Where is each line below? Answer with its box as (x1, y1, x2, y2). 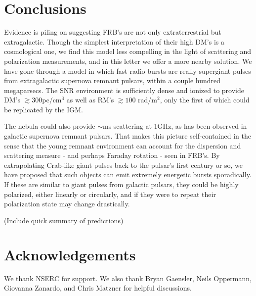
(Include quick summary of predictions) (4, 215, 124, 225)
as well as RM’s (66, 95, 114, 105)
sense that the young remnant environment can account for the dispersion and (4, 140, 241, 150)
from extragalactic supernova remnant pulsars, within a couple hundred (4, 75, 221, 86)
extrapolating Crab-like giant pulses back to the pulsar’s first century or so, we (4, 159, 243, 170)
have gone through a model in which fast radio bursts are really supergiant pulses (4, 65, 251, 76)
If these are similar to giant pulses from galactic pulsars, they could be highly (4, 179, 239, 190)
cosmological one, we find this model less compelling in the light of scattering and (4, 46, 252, 56)
